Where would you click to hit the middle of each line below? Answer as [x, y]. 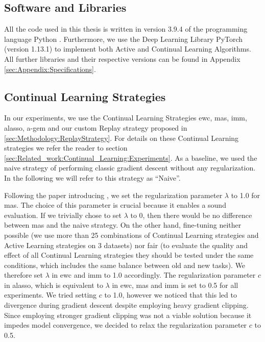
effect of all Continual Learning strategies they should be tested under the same [129, 255]
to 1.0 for [246, 195]
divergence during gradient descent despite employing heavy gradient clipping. [126, 305]
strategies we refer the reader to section [66, 148]
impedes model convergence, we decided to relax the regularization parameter [126, 325]
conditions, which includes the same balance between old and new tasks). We [125, 265]
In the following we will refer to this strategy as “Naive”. [92, 177]
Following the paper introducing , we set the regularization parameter [113, 195]
